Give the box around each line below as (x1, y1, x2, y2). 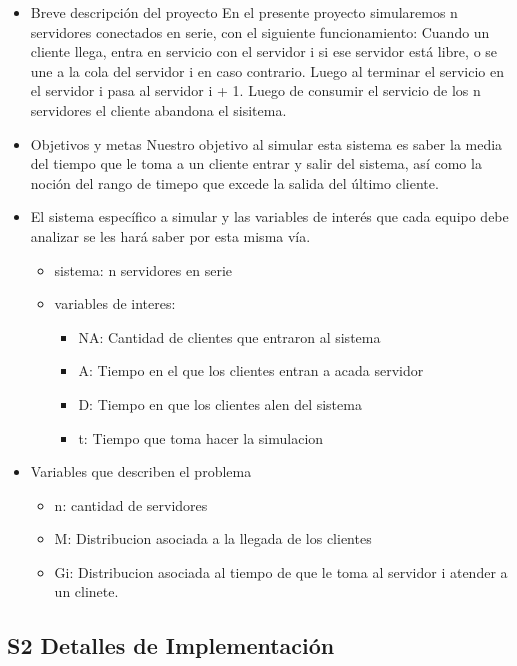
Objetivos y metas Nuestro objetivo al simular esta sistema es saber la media (30, 133, 503, 154)
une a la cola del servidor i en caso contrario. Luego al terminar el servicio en (30, 60, 504, 81)
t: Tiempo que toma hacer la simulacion (78, 427, 324, 448)
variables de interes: (54, 293, 176, 314)
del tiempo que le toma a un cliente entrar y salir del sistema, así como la (30, 153, 482, 174)
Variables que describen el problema (30, 461, 252, 482)
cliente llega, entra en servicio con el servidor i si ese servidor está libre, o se (30, 41, 498, 62)
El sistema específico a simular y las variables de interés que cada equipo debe (30, 206, 509, 227)
